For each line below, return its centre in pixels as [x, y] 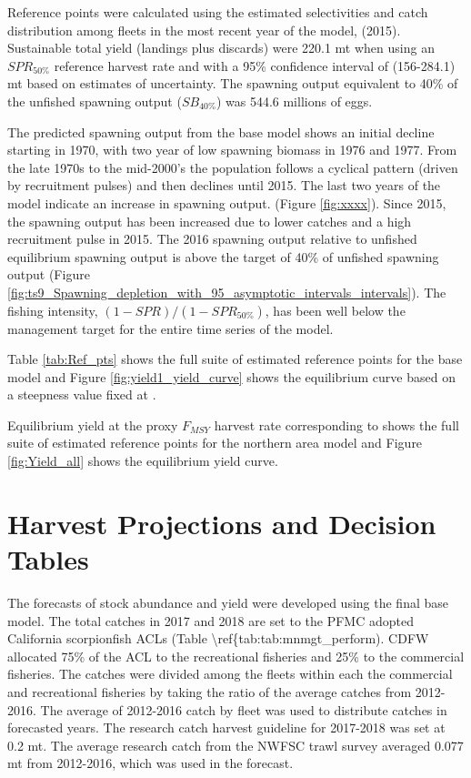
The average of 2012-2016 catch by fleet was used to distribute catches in [244, 709]
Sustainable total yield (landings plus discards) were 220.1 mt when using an [221, 48]
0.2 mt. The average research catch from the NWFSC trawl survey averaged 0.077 [235, 745]
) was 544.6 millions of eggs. [294, 101]
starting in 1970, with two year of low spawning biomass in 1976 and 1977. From [232, 150]
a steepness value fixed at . [82, 394]
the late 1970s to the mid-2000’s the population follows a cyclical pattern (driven [233, 167]
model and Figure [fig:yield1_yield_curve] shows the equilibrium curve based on [231, 376]
